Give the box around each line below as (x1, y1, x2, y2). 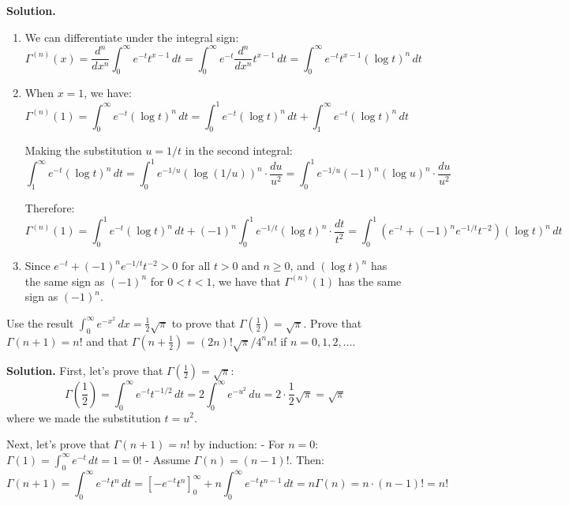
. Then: (289, 451, 324, 467)
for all (182, 257, 211, 274)
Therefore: (24, 200, 75, 216)
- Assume (145, 451, 190, 467)
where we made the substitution (6, 409, 161, 425)
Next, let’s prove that (6, 436, 110, 452)
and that (86, 332, 129, 349)
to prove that (171, 314, 236, 331)
